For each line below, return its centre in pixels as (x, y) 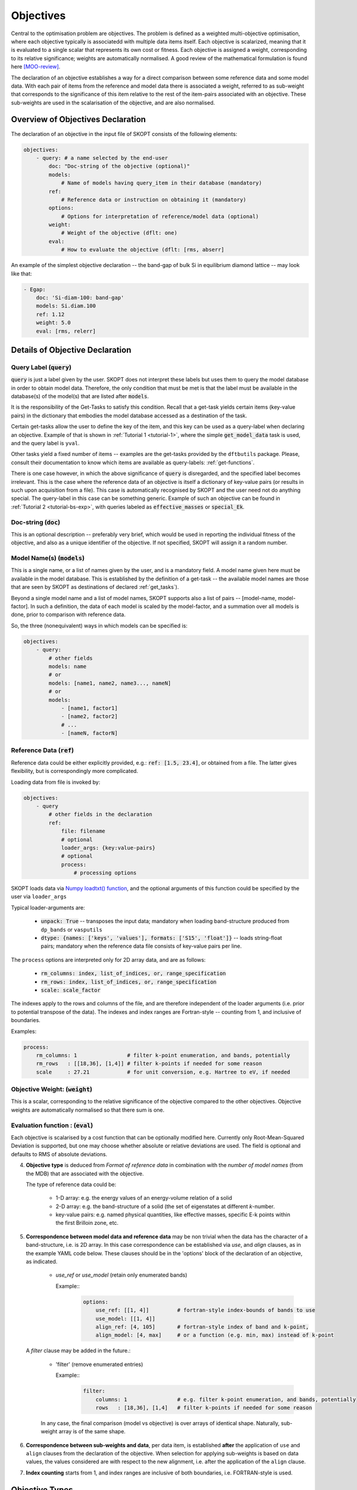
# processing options (105, 873)
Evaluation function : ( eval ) (52, 1125)
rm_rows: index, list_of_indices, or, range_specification (129, 982)
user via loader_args (39, 896)
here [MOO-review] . (36, 67)
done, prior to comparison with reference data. (68, 614)
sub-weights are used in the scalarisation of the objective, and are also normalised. (113, 103)
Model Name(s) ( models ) (48, 558)
